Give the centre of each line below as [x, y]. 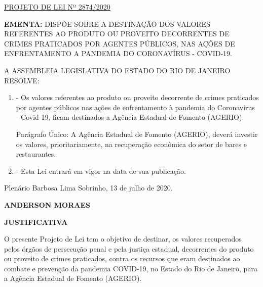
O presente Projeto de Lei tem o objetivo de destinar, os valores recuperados [123, 239]
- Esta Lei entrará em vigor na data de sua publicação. [101, 171]
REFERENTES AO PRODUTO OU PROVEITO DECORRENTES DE [117, 34]
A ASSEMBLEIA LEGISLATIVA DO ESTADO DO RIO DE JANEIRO [117, 70]
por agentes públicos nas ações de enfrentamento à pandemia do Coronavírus [135, 107]
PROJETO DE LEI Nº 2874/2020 [57, 7]
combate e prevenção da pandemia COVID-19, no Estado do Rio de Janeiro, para [131, 268]
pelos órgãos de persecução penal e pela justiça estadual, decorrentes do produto [129, 248]
